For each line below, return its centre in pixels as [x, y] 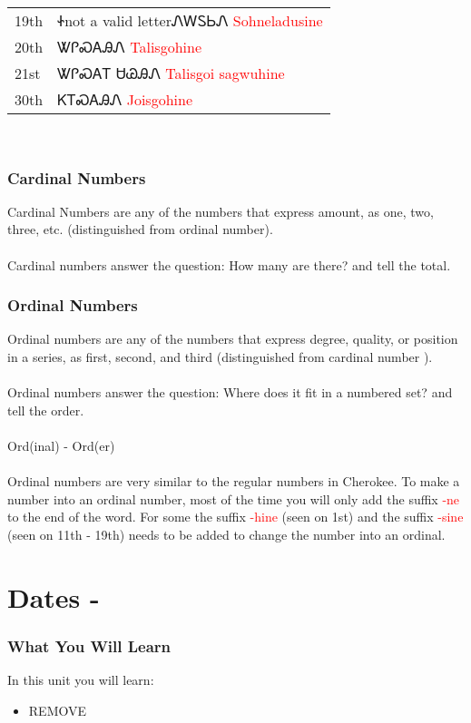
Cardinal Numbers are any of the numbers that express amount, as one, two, [221, 211]
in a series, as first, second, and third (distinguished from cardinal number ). [220, 357]
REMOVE [58, 710]
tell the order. [46, 410]
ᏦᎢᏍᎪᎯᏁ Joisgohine [125, 99]
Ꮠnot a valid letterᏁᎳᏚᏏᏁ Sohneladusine [190, 20]
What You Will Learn [89, 645]
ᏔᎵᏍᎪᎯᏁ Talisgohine [129, 47]
